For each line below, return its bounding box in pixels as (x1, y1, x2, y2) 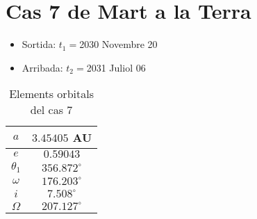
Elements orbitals (9, 86, 94, 102)
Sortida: (22, 37, 56, 51)
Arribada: (22, 60, 63, 74)
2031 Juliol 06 (86, 60, 146, 74)
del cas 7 (30, 102, 73, 118)
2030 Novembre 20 (79, 37, 158, 51)
